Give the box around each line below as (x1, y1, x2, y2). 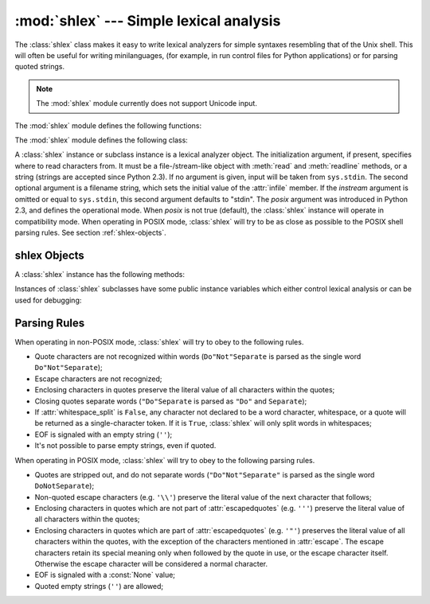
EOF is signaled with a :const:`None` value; (34, 570, 175, 580)
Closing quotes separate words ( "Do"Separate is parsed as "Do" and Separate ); (34, 396, 307, 406)
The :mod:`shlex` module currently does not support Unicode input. (36, 99, 258, 108)
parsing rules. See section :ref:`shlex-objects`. (14, 228, 166, 238)
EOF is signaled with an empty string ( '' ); (34, 430, 173, 439)
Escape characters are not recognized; (34, 374, 162, 384)
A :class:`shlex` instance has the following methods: (14, 269, 185, 279)
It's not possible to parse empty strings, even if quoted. (34, 441, 217, 450)
